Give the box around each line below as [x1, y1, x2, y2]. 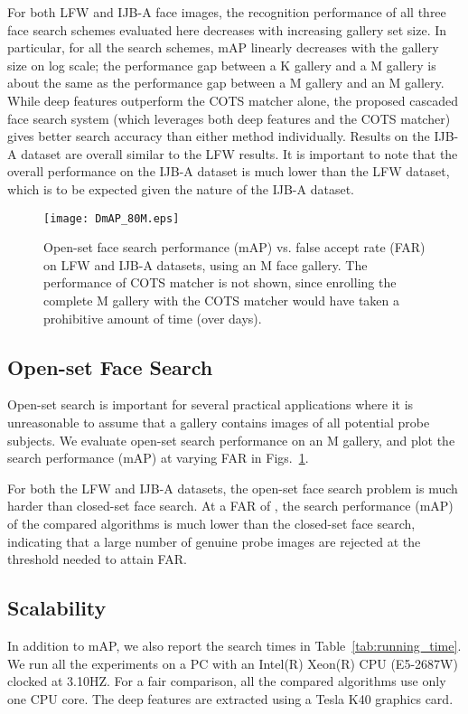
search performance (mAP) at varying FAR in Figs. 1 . [7, 448, 309, 467]
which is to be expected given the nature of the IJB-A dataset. [7, 179, 354, 198]
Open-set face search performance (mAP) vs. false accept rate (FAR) [43, 238, 426, 257]
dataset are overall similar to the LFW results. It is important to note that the [21, 144, 458, 163]
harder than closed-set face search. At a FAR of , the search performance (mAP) [7, 496, 454, 515]
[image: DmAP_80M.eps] [43, 211, 180, 225]
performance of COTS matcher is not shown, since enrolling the [43, 273, 397, 292]
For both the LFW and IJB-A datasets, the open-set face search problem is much [7, 478, 458, 497]
